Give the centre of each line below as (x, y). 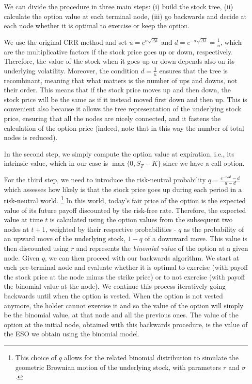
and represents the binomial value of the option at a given (162, 248)
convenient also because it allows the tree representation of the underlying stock (123, 109)
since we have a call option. (204, 163)
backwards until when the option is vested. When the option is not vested (113, 296)
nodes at (16, 229)
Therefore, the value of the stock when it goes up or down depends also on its (119, 61)
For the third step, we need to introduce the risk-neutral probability (105, 180)
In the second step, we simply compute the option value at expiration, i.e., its (119, 153)
